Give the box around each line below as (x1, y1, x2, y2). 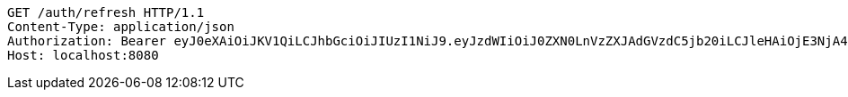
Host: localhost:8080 (7, 48, 159, 62)
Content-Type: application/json (7, 20, 234, 34)
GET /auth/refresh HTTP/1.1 (7, 5, 205, 20)
